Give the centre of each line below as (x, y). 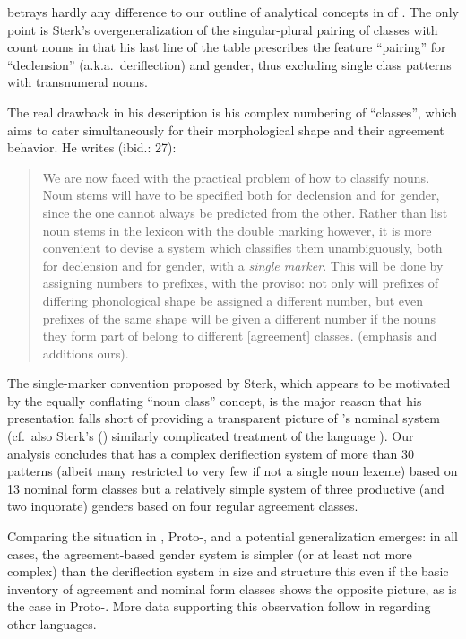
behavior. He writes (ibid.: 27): (92, 147)
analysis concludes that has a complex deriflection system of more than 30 (211, 453)
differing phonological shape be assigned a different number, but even (233, 300)
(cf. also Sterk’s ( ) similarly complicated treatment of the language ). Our (211, 436)
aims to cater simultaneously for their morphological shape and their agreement (226, 130)
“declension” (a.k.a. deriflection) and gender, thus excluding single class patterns (229, 64)
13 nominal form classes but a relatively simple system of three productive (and (226, 488)
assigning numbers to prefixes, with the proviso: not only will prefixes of (241, 283)
